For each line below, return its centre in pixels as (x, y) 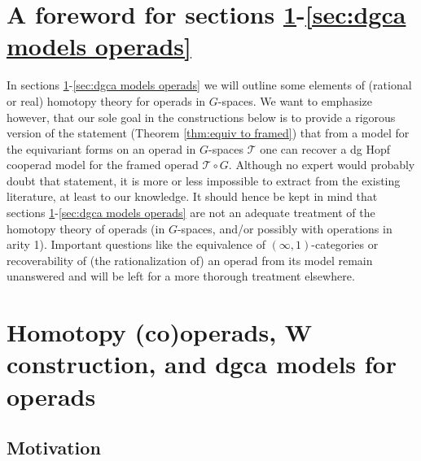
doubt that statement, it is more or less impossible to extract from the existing (204, 180)
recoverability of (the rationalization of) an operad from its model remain (190, 260)
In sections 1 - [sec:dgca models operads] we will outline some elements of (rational (209, 85)
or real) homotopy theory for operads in (106, 100)
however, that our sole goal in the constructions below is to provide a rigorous (201, 117)
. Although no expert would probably (322, 165)
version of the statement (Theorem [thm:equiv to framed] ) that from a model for (208, 133)
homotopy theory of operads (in (86, 228)
